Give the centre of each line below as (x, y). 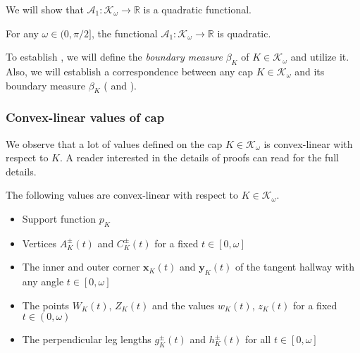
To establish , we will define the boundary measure (114, 57)
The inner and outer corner (81, 267)
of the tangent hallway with (295, 267)
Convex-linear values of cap (85, 117)
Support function (59, 218)
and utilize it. (320, 57)
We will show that (45, 9)
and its (310, 71)
